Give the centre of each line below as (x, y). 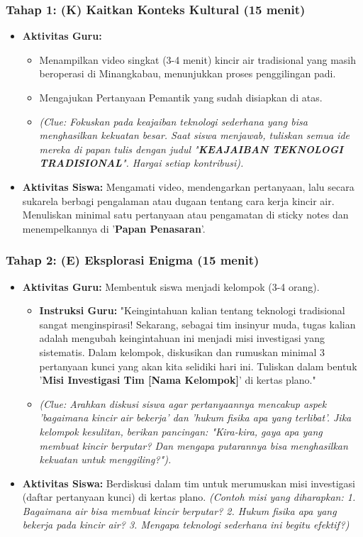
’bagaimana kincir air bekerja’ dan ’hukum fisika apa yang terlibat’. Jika (195, 417)
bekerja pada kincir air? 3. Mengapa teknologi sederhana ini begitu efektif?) (186, 525)
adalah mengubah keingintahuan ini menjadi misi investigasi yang (182, 338)
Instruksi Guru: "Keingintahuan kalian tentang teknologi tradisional (192, 310)
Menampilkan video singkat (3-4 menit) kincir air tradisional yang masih (198, 59)
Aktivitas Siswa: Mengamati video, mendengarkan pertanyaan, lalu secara (188, 186)
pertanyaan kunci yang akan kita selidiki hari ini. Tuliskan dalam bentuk (198, 366)
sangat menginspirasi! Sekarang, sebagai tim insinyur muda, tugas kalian (197, 324)
